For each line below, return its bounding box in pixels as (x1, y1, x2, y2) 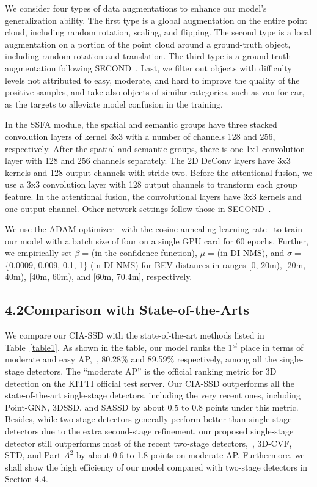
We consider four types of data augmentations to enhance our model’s (5, 2, 267, 14)
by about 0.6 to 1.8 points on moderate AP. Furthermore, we (76, 449, 305, 461)
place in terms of (241, 340, 304, 353)
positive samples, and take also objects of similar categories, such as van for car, (5, 86, 305, 98)
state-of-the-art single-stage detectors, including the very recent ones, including (5, 389, 301, 401)
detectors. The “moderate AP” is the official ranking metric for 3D (26, 365, 277, 378)
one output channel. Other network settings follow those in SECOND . (5, 202, 271, 214)
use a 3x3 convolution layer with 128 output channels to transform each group (5, 178, 297, 191)
